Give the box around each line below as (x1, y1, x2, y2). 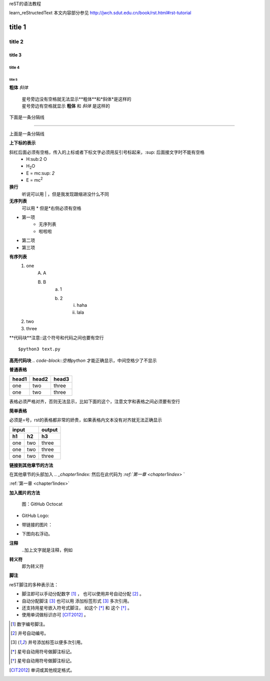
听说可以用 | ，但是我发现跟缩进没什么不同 (21, 191, 109, 197)
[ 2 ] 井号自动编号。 (10, 630, 49, 636)
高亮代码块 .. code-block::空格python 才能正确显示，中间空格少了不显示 (9, 357, 157, 363)
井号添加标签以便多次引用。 (27, 639, 85, 645)
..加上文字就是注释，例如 (21, 547, 73, 553)
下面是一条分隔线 (9, 114, 44, 120)
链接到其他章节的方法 (9, 462, 53, 468)
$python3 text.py (18, 346, 60, 352)
